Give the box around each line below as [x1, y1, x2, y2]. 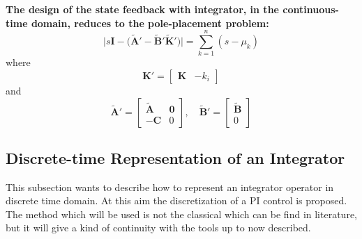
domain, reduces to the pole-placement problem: [31, 15, 269, 30]
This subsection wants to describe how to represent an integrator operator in [6, 179, 334, 194]
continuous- [282, 2, 339, 16]
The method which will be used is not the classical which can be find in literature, [6, 206, 357, 221]
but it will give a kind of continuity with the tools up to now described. [6, 220, 311, 235]
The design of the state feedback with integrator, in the [6, 2, 279, 16]
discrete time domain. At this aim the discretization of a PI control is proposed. [6, 193, 347, 208]
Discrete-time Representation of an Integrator [6, 147, 345, 168]
